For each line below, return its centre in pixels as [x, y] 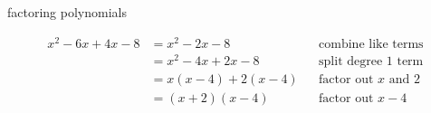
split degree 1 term [371, 61]
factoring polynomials [67, 12]
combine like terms [371, 44]
